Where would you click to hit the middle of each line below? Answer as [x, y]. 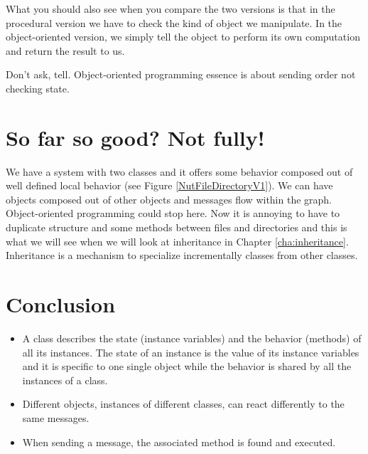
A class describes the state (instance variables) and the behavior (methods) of [192, 338]
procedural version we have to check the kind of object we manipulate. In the [174, 22]
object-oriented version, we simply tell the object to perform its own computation [183, 37]
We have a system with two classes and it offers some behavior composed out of [179, 171]
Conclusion [61, 304]
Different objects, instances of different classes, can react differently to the [183, 404]
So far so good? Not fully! [135, 137]
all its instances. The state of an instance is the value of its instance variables [191, 352]
